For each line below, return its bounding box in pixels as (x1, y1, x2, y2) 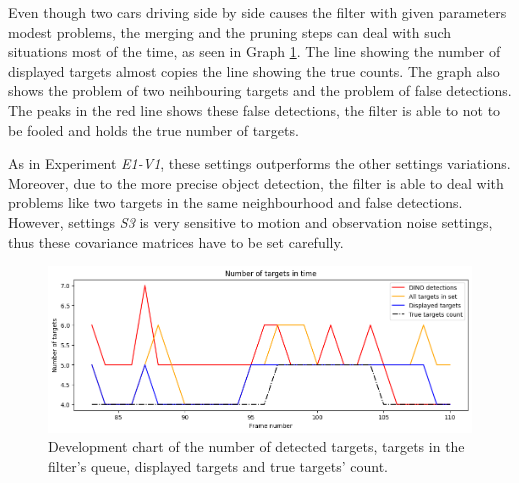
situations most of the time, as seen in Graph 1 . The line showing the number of (8, 41, 501, 62)
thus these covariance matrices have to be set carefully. (8, 231, 344, 252)
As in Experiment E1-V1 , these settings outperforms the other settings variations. (8, 153, 511, 174)
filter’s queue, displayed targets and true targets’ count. (48, 455, 388, 476)
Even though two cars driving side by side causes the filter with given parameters (8, 2, 507, 22)
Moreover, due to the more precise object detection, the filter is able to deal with (8, 172, 504, 193)
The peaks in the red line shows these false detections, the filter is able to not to (8, 99, 501, 120)
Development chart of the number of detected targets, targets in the (48, 436, 465, 457)
